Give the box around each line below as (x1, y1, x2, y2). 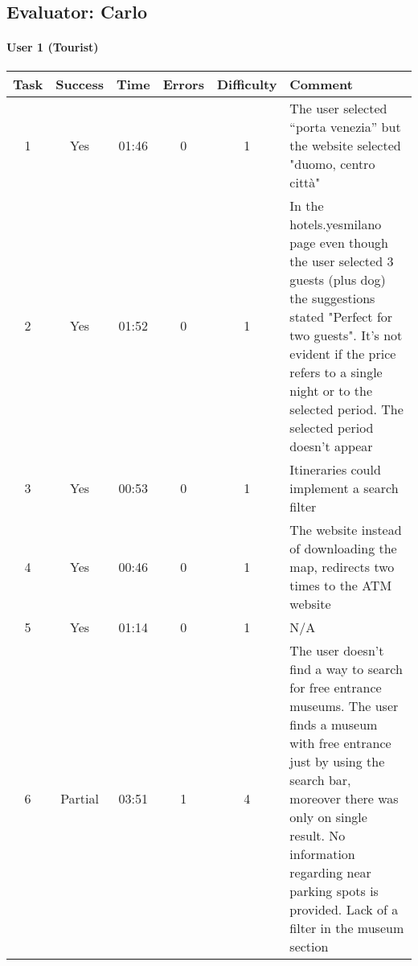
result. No (289, 825, 346, 845)
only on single (289, 807, 367, 826)
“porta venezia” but (289, 117, 401, 136)
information (289, 844, 355, 863)
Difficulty (216, 74, 277, 93)
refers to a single (289, 362, 383, 381)
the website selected (289, 135, 401, 154)
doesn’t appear (289, 436, 373, 455)
